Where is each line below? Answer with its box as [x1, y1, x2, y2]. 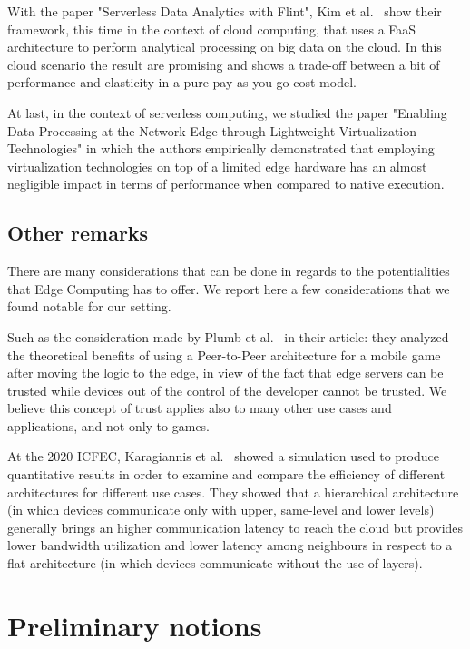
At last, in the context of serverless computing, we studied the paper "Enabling [7, 103, 447, 122]
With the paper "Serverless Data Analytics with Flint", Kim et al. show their [7, 2, 442, 20]
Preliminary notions [7, 606, 262, 644]
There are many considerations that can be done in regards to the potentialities [7, 261, 450, 280]
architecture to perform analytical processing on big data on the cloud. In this [7, 37, 442, 56]
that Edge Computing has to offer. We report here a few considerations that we [7, 279, 450, 298]
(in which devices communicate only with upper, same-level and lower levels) [7, 500, 435, 519]
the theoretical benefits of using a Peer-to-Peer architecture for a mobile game [7, 345, 441, 364]
